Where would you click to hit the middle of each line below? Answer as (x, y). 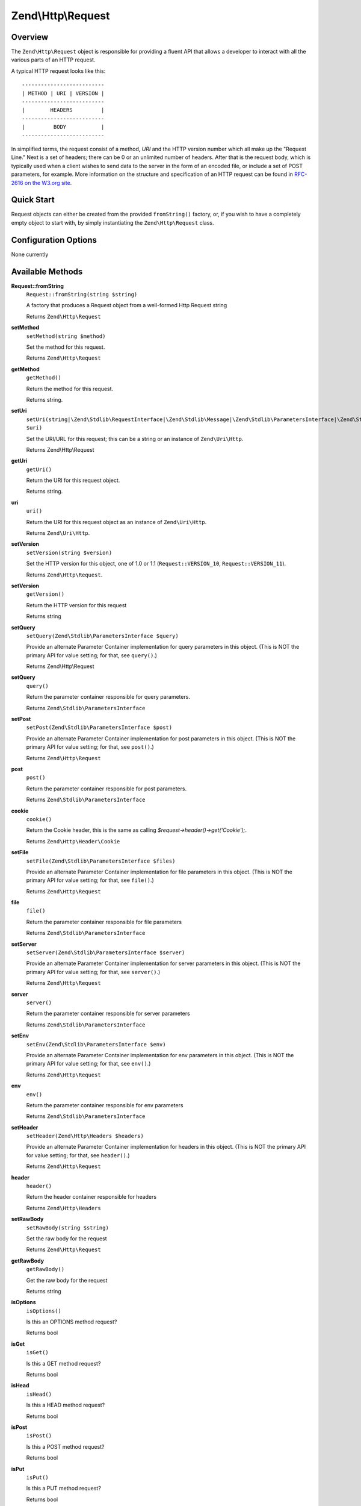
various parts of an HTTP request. (53, 60)
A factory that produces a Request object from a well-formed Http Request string (127, 305)
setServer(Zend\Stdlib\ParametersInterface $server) (106, 953)
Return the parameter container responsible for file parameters (104, 922)
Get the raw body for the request (67, 1280)
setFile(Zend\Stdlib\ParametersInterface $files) (101, 861)
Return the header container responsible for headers (91, 1197)
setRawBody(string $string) (68, 1228)
